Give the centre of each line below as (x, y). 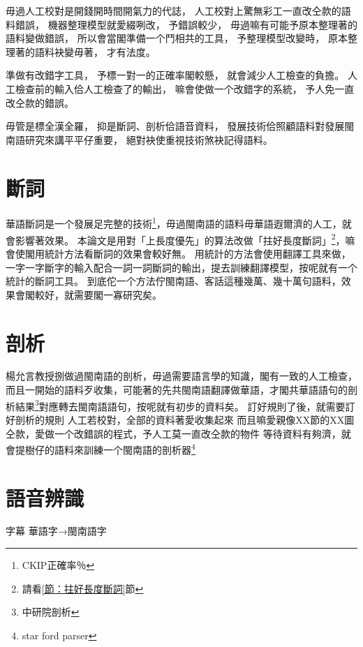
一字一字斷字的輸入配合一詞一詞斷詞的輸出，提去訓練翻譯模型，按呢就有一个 (181, 267)
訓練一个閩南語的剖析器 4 (139, 448)
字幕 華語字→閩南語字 (56, 531)
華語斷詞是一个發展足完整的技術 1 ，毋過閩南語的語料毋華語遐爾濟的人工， (174, 223)
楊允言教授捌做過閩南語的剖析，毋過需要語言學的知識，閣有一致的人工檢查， (181, 376)
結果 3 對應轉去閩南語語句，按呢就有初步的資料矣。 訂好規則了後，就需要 (180, 405)
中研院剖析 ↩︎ (51, 612)
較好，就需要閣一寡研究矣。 (98, 294)
